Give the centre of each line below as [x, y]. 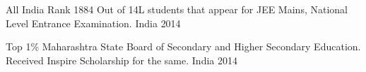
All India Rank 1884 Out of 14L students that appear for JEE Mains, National [177, 9]
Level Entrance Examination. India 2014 [93, 23]
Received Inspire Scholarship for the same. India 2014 [122, 60]
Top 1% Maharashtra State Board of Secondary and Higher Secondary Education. [183, 46]
